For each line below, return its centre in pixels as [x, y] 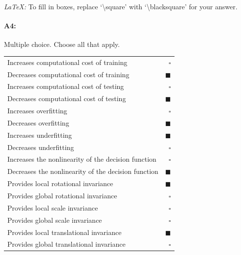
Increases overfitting [37, 111]
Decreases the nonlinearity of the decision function [83, 171]
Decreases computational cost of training [68, 74]
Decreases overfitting [38, 122]
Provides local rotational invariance [60, 183]
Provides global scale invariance [55, 220]
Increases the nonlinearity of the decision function [82, 159]
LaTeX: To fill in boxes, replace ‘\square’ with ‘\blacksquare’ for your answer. [121, 6]
